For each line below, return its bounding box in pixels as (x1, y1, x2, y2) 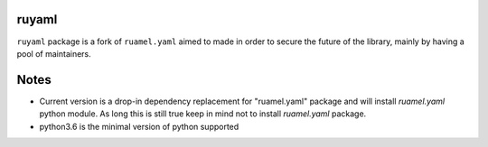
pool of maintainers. (16, 48, 92, 59)
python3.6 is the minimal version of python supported (39, 121, 239, 132)
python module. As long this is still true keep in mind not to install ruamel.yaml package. (39, 108, 367, 119)
